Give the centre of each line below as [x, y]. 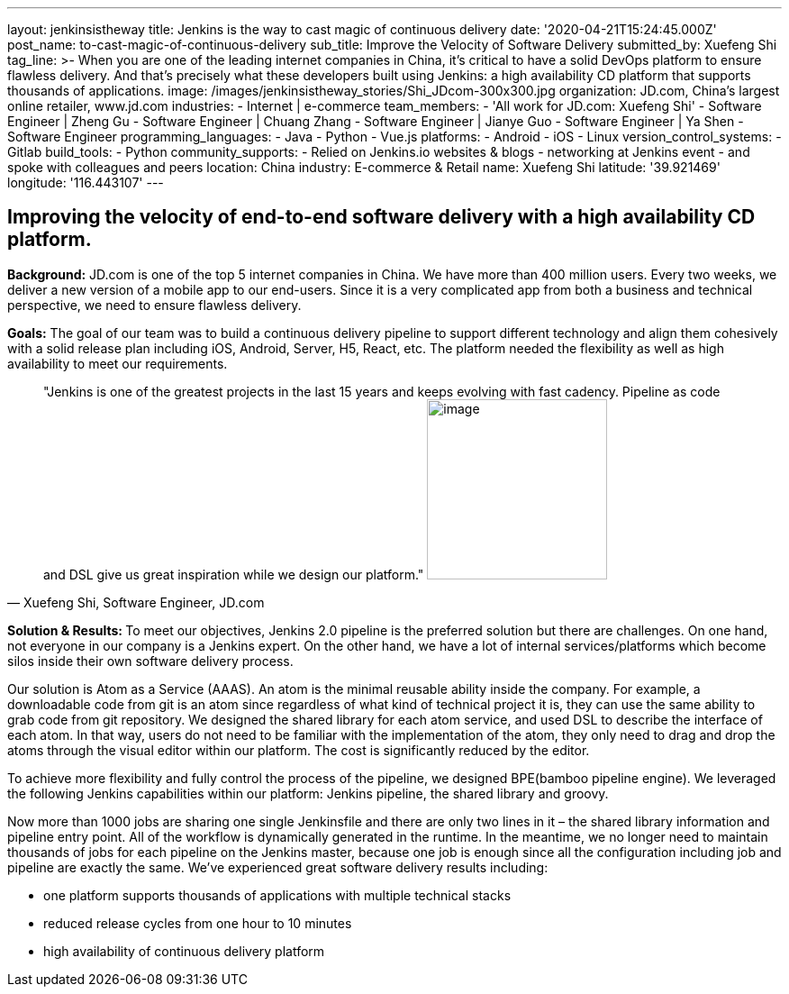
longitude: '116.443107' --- [86, 182]
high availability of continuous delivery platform [184, 951]
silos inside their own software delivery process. [150, 661]
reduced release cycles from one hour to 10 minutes [198, 923]
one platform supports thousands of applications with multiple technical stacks [277, 895]
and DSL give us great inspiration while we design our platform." [234, 574]
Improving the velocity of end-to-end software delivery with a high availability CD [381, 217]
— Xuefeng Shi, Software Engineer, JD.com [136, 602]
